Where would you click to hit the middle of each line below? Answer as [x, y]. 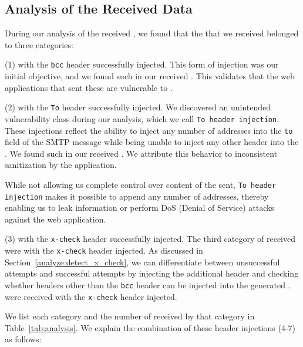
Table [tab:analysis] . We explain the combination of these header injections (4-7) [150, 327]
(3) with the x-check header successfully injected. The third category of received [150, 239]
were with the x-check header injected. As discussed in [104, 250]
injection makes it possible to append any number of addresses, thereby [137, 196]
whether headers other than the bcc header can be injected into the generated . [148, 284]
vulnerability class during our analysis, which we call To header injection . [142, 118]
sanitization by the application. [61, 165]
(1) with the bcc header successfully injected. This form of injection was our [142, 64]
